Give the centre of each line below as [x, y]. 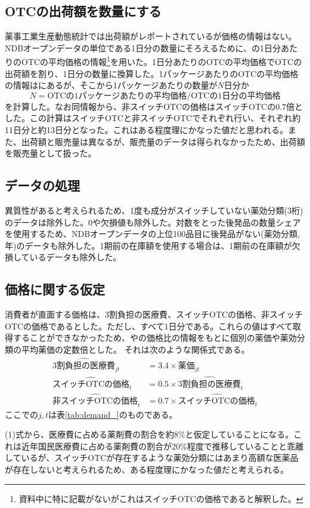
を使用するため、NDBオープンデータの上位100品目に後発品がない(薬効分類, [152, 234]
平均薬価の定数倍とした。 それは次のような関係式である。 [135, 349]
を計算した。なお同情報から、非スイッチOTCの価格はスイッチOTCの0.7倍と [154, 106]
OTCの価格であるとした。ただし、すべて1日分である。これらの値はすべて [149, 326]
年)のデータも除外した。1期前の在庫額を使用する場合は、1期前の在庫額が [148, 245]
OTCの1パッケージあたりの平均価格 [117, 96]
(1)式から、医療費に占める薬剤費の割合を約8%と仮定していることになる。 [149, 434]
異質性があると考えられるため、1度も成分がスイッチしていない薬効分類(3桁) [154, 210]
